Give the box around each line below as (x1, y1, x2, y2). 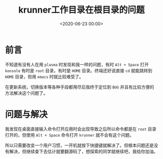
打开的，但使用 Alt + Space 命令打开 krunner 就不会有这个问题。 (5, 132, 134, 138)
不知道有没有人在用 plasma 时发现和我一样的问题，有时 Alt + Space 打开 (5, 61, 149, 67)
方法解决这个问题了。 (5, 90, 48, 96)
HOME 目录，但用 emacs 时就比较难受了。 (5, 73, 84, 79)
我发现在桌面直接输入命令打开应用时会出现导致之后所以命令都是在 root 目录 (5, 126, 157, 132)
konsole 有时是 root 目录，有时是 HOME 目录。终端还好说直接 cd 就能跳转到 (5, 68, 153, 73)
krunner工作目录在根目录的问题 (18, 4, 145, 16)
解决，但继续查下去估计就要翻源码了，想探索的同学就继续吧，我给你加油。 (9, 148, 158, 154)
